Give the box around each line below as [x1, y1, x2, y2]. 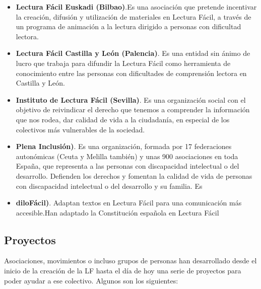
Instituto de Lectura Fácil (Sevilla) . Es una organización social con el [16, 94, 246, 105]
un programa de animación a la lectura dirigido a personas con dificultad [16, 21, 241, 32]
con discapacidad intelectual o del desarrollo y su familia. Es [16, 180, 203, 191]
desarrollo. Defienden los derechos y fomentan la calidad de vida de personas [16, 170, 252, 181]
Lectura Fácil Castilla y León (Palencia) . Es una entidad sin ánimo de [16, 48, 250, 58]
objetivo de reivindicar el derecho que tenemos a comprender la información [16, 104, 250, 115]
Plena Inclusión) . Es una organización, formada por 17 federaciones [16, 141, 232, 152]
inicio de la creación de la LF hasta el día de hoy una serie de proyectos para [4, 265, 241, 276]
